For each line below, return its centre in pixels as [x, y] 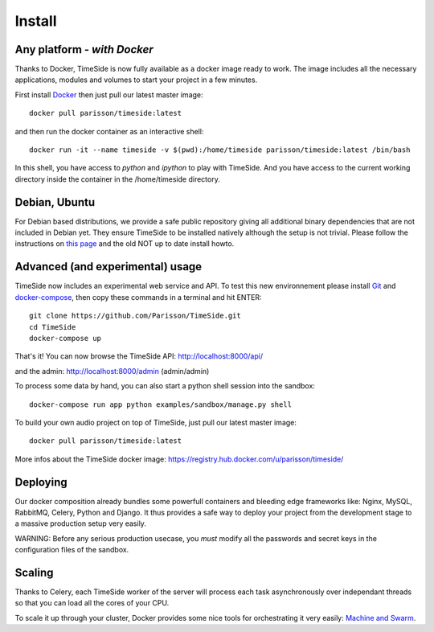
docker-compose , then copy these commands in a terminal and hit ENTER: [138, 297]
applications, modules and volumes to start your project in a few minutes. [136, 80]
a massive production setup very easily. [80, 523]
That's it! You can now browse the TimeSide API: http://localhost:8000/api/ [139, 356]
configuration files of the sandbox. [72, 550]
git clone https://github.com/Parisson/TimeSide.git [135, 316]
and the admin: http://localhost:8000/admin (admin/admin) [112, 371]
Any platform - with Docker [84, 49]
